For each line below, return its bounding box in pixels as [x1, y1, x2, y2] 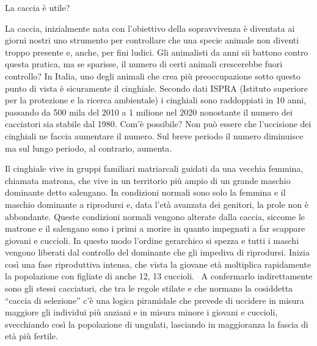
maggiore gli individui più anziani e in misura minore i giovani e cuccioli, [5, 306, 278, 318]
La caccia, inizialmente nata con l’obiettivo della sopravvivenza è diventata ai [5, 21, 295, 34]
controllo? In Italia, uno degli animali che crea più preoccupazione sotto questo [5, 69, 301, 82]
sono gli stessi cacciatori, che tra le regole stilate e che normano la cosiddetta [5, 282, 293, 295]
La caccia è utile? [5, 1, 70, 13]
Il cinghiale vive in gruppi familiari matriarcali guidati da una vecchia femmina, [5, 162, 304, 175]
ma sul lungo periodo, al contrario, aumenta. [5, 141, 172, 154]
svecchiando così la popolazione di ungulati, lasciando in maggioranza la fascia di [5, 317, 308, 330]
